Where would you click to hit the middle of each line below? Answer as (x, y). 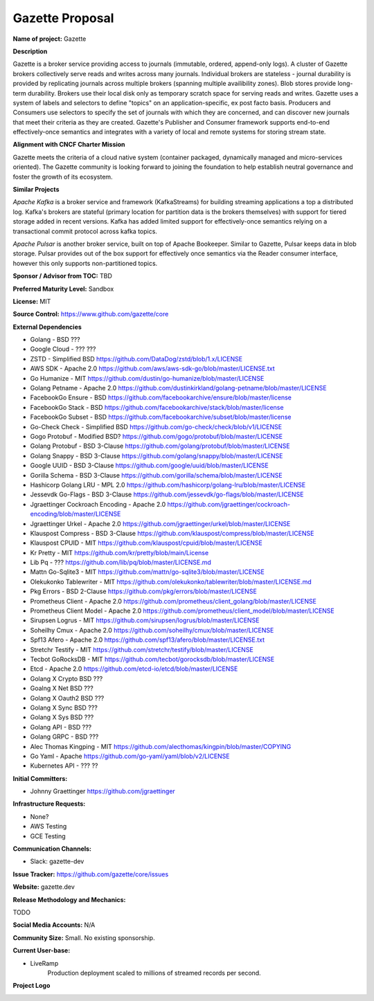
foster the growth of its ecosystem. (63, 177)
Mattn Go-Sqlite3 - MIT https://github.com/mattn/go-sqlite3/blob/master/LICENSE (147, 572)
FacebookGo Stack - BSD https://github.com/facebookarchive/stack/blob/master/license (157, 407)
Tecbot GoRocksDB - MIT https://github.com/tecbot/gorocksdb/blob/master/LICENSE (152, 659)
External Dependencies (47, 327)
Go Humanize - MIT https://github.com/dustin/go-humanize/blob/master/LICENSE (147, 378)
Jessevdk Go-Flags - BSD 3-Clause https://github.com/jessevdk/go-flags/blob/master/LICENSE (167, 494)
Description (30, 51)
